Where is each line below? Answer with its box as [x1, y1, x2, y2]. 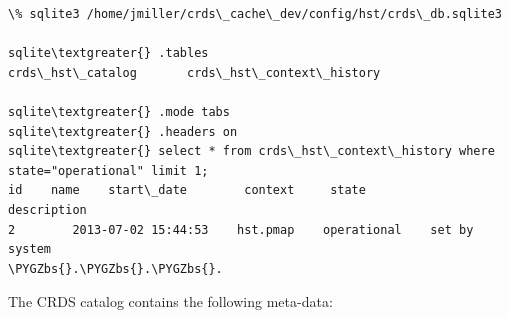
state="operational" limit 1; [8, 163, 209, 178]
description [8, 202, 87, 217]
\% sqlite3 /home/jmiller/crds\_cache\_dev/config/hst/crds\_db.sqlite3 [8, 7, 502, 21]
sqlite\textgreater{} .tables [8, 46, 209, 61]
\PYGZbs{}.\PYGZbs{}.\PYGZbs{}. [8, 261, 223, 276]
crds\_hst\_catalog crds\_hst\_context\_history [8, 65, 381, 80]
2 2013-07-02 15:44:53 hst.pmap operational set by [8, 222, 474, 237]
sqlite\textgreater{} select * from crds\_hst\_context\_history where [8, 144, 495, 159]
